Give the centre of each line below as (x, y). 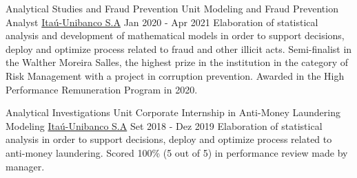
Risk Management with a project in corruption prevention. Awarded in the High (175, 75)
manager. (25, 166)
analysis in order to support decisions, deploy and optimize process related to (169, 139)
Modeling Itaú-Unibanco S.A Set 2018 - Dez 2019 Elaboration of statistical (164, 125)
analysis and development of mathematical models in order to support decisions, (175, 35)
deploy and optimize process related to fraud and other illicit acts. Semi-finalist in (179, 48)
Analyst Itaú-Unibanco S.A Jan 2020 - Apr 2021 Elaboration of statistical (162, 22)
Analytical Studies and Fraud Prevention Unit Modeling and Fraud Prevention (172, 8)
